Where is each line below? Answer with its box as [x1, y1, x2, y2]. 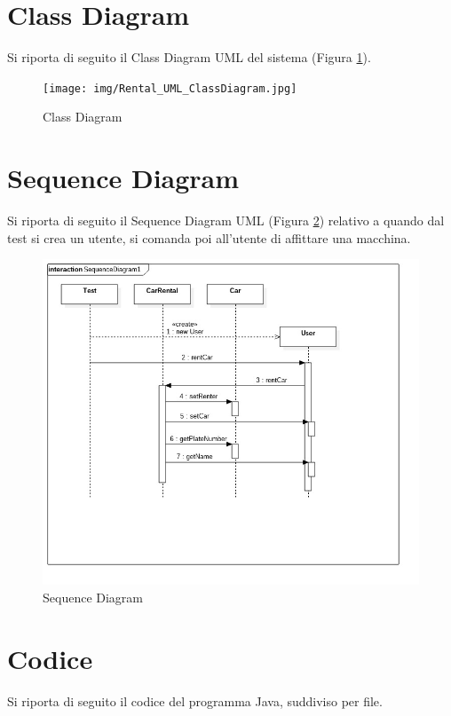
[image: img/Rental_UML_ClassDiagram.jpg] [43, 82, 297, 95]
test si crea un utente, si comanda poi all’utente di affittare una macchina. [7, 228, 411, 247]
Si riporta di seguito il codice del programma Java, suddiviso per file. [7, 691, 383, 710]
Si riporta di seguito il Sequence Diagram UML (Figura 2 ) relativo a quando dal [7, 211, 445, 230]
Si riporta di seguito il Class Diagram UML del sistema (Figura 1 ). [7, 48, 371, 67]
